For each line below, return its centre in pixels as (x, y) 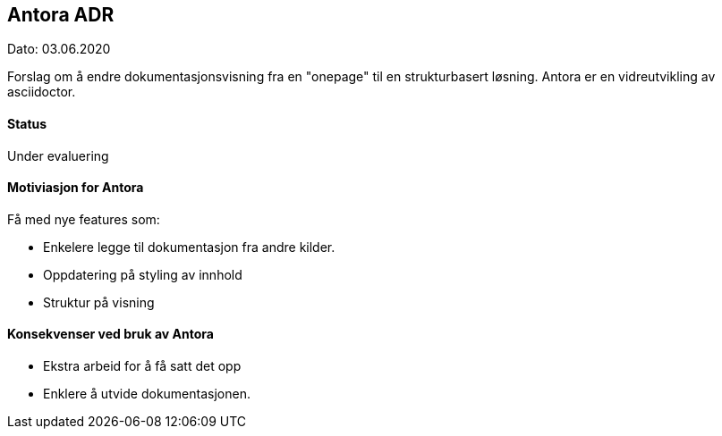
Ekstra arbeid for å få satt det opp (142, 366)
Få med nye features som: (84, 219)
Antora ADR (61, 15)
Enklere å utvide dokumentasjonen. (147, 394)
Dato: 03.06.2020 (59, 49)
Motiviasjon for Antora (76, 188)
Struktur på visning (99, 302)
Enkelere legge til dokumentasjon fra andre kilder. (189, 247)
